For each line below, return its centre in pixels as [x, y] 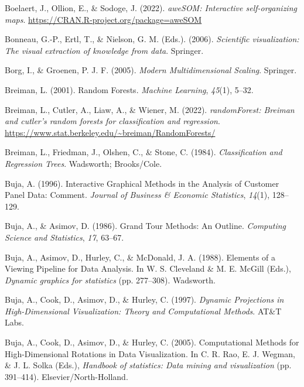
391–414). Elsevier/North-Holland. [66, 376]
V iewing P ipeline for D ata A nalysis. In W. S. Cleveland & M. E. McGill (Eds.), [148, 268]
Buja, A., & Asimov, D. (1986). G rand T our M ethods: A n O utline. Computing [146, 226]
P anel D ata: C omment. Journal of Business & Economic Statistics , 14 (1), [137, 195]
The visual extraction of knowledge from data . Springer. [104, 50]
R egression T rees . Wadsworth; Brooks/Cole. [83, 163]
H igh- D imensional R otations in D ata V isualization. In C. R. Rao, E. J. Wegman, [150, 353]
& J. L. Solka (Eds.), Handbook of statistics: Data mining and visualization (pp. [148, 365]
